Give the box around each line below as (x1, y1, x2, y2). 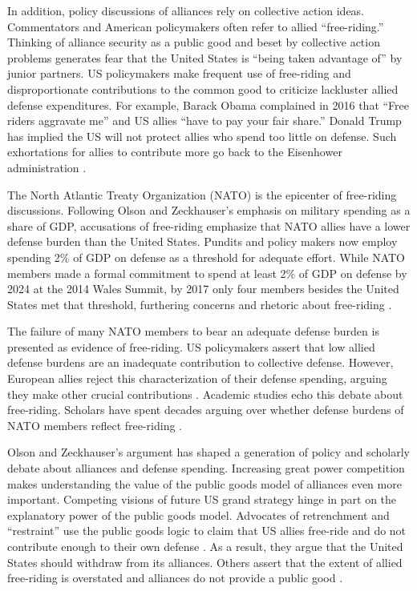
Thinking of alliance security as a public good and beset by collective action (7, 34, 380, 50)
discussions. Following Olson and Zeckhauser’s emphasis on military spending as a (7, 202, 411, 219)
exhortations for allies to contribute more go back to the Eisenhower (7, 143, 342, 160)
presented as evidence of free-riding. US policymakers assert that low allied (7, 338, 375, 355)
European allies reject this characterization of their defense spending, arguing (7, 370, 387, 387)
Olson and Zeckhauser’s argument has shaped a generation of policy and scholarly (7, 444, 410, 460)
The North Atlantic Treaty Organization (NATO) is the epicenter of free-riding (7, 186, 397, 203)
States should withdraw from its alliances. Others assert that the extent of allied (7, 553, 403, 570)
